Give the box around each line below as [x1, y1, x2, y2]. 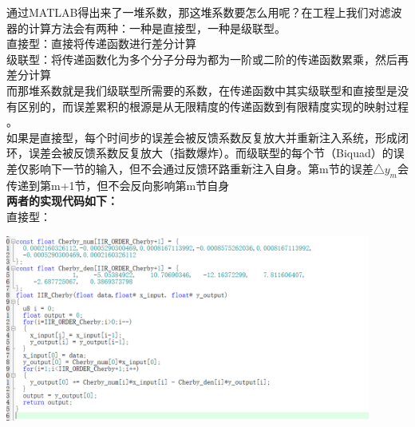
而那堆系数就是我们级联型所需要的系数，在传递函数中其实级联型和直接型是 [6, 81, 397, 98]
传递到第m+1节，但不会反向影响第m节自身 [6, 176, 230, 193]
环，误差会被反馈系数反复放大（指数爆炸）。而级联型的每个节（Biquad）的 [6, 144, 393, 161]
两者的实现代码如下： [6, 192, 118, 209]
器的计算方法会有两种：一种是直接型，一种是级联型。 [6, 19, 286, 36]
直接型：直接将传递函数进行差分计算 [6, 35, 196, 52]
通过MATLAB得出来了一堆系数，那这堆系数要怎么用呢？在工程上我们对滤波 [6, 4, 402, 20]
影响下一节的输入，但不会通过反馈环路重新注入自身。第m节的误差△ [28, 160, 385, 176]
